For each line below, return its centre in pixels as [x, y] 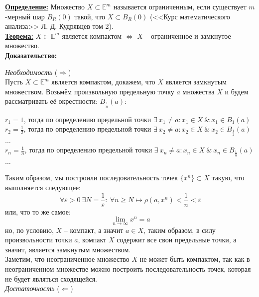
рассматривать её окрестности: [51, 101]
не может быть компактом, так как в [195, 259]
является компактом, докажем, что [103, 82]
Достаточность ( [32, 288]
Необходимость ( [31, 72]
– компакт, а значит [94, 230]
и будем [237, 91]
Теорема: [19, 36]
